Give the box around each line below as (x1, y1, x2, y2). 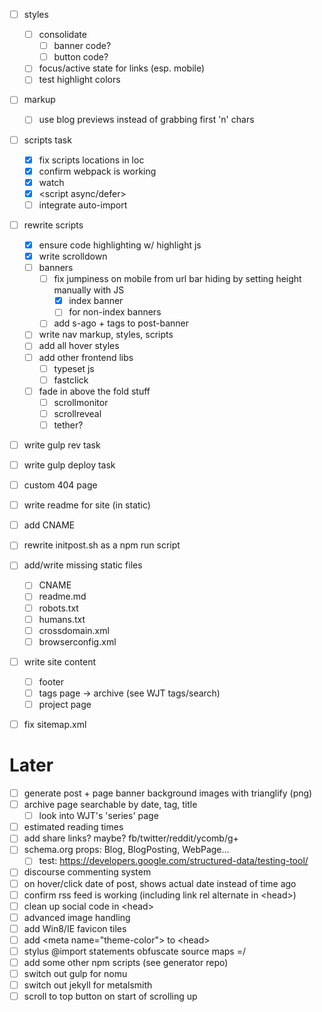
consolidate (38, 29, 87, 41)
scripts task (23, 134, 72, 146)
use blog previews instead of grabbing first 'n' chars (38, 114, 255, 126)
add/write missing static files (23, 559, 143, 571)
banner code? (53, 40, 112, 52)
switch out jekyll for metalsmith (23, 979, 153, 991)
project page (38, 698, 92, 710)
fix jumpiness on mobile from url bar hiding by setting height (53, 273, 302, 285)
